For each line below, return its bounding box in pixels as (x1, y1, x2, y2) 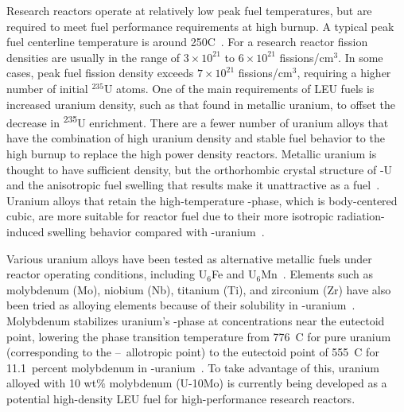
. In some (338, 49, 383, 65)
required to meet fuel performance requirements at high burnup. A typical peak (6, 17, 394, 34)
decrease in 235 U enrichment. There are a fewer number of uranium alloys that (6, 112, 389, 130)
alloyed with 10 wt (6, 375, 97, 391)
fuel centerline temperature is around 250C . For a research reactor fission (6, 33, 368, 50)
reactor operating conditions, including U (6, 266, 208, 282)
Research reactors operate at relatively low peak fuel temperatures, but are (6, 2, 372, 18)
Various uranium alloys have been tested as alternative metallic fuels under (6, 250, 372, 266)
